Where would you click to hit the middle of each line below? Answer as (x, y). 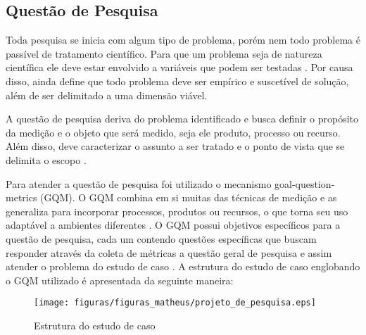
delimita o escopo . (46, 159)
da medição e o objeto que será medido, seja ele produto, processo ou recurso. (173, 132)
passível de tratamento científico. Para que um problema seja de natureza (164, 53)
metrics (21, 197)
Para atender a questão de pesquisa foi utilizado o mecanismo (139, 183)
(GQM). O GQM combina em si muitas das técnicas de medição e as (189, 197)
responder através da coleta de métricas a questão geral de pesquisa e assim (169, 252)
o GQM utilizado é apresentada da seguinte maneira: (120, 280)
